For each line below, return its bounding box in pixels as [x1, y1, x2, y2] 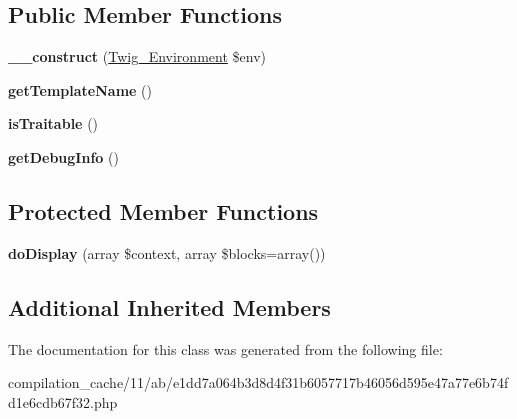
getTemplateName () [8, 79, 152, 100]
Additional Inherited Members [8, 291, 331, 322]
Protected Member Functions [8, 195, 319, 226]
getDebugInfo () [8, 146, 119, 167]
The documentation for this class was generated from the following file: [8, 338, 443, 359]
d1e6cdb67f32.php [8, 391, 118, 412]
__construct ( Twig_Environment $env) [8, 46, 266, 67]
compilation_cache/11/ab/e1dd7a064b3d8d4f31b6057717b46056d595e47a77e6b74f [8, 372, 509, 393]
